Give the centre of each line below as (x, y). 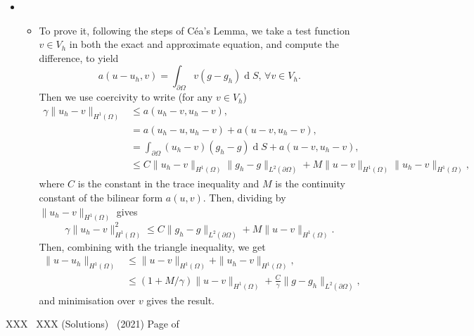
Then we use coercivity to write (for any (126, 97)
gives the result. (180, 300)
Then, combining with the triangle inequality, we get (152, 246)
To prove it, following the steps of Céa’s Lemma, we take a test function (194, 30)
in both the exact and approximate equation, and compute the (204, 44)
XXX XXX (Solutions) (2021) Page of (92, 324)
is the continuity (310, 183)
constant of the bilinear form (101, 197)
